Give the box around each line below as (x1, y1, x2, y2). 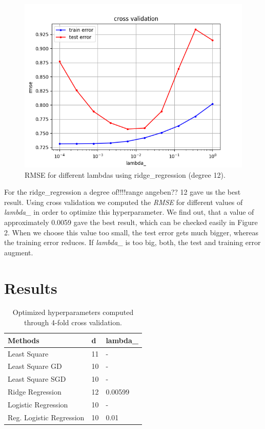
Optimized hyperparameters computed (12, 307, 134, 318)
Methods (8, 334, 39, 345)
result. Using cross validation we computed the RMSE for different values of (4, 196, 243, 207)
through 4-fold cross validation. (24, 317, 122, 328)
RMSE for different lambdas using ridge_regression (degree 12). (25, 169, 226, 180)
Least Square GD (8, 361, 62, 371)
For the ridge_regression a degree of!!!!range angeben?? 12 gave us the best (4, 186, 241, 197)
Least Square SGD (8, 374, 66, 384)
